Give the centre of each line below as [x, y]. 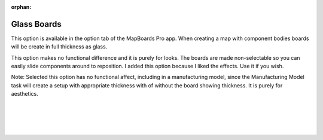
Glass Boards [36, 24]
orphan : [21, 7]
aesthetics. [25, 94]
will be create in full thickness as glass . [59, 47]
